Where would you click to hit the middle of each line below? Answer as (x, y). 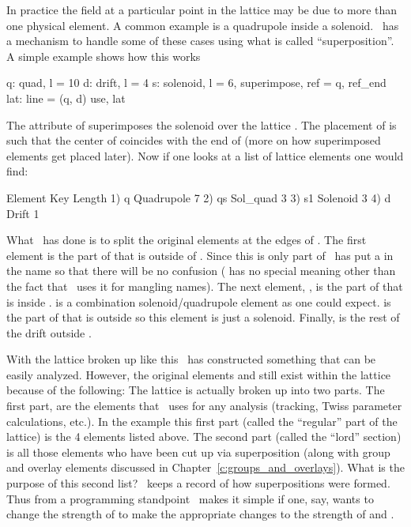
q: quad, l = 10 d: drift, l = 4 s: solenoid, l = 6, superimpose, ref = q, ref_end (196, 83)
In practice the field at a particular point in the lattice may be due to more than (202, 9)
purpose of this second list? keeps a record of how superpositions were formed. (198, 483)
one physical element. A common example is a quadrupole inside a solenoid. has (203, 25)
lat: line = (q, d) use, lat (66, 98)
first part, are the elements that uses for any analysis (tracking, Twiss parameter (204, 406)
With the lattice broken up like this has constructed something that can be (191, 359)
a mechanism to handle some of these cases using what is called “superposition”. (200, 41)
